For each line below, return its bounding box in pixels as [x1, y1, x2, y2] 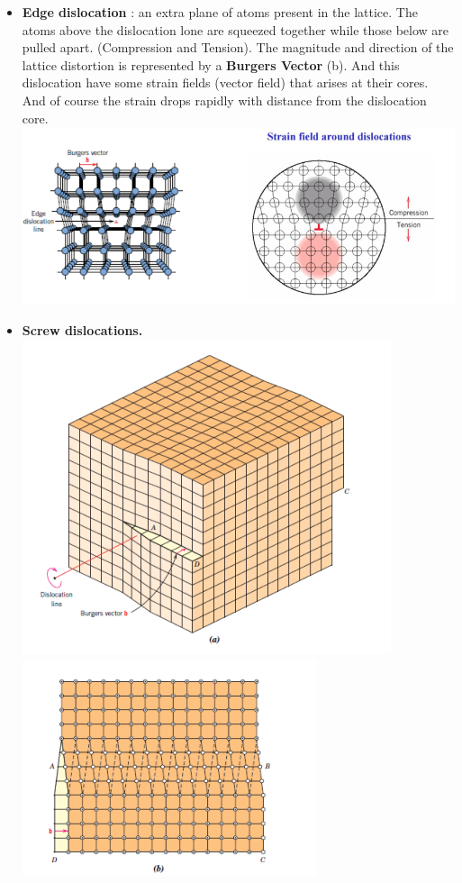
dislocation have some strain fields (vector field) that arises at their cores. [22, 73, 429, 92]
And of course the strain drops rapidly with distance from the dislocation [22, 90, 427, 109]
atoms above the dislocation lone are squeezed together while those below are [22, 20, 449, 39]
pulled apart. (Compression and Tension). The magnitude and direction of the [22, 38, 454, 57]
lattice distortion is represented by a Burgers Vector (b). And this [22, 55, 400, 74]
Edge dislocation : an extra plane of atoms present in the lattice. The [22, 3, 418, 21]
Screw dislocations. [22, 320, 143, 339]
